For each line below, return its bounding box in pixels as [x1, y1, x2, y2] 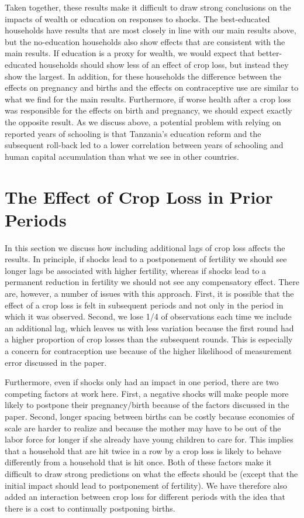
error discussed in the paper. [5, 356, 107, 368]
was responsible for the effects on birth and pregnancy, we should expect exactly [5, 104, 292, 116]
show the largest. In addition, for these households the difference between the [5, 70, 281, 82]
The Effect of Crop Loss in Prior [5, 184, 273, 208]
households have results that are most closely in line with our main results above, [5, 24, 296, 36]
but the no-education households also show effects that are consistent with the [5, 35, 285, 47]
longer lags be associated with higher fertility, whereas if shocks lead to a [5, 264, 267, 276]
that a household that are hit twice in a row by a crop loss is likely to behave [5, 444, 281, 457]
